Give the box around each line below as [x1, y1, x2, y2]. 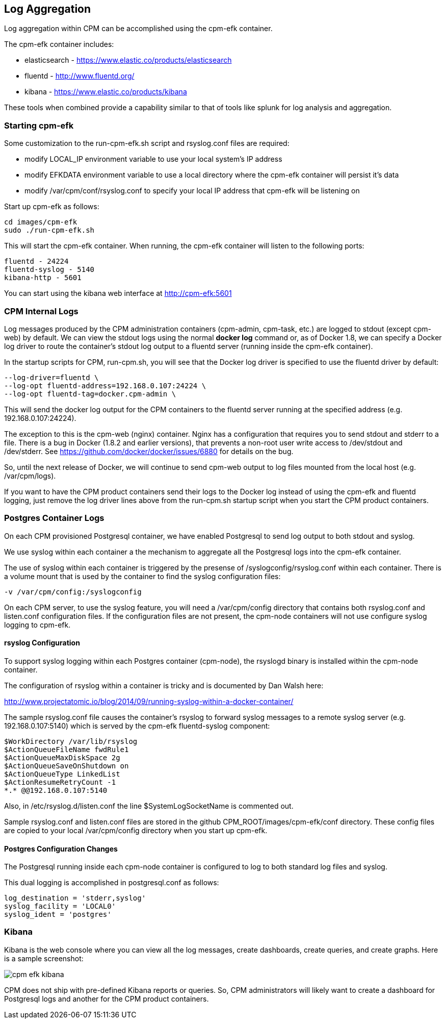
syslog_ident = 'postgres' [4, 910, 112, 919]
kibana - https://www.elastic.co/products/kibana [24, 87, 187, 96]
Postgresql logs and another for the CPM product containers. [4, 994, 209, 1003]
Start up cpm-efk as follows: [4, 202, 99, 211]
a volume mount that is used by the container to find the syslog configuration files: [4, 571, 281, 581]
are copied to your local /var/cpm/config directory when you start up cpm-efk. [4, 826, 268, 835]
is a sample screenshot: [4, 954, 84, 963]
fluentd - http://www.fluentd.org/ [24, 71, 135, 81]
